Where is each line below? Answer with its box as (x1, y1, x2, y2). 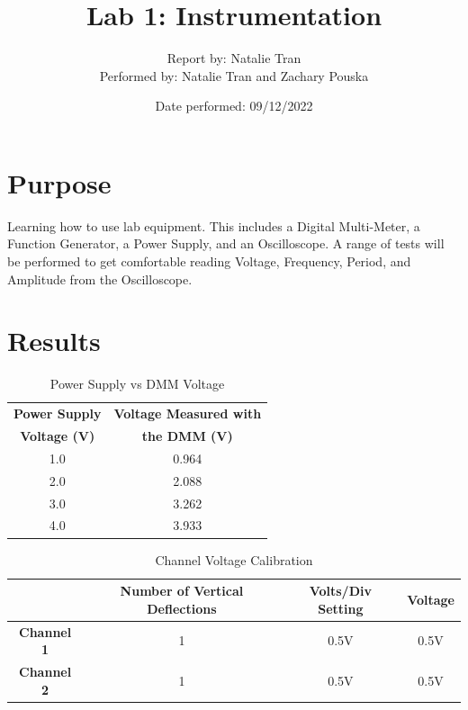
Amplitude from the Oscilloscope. (7, 269, 193, 288)
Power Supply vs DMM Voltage (49, 374, 225, 393)
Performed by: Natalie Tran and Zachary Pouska (99, 66, 369, 85)
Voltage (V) (20, 427, 95, 445)
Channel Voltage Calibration (155, 550, 313, 569)
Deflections (147, 598, 217, 617)
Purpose (7, 164, 112, 201)
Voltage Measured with (113, 404, 262, 423)
